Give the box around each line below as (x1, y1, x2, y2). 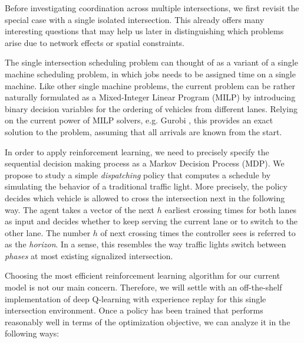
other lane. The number (5, 226, 91, 239)
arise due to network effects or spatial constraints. (5, 36, 185, 48)
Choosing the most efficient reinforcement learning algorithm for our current (5, 269, 280, 282)
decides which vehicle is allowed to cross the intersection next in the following (5, 191, 285, 204)
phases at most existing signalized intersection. (5, 249, 173, 262)
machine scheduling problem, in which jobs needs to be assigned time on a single (5, 67, 296, 80)
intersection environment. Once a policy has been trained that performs (5, 304, 263, 316)
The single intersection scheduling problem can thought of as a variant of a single (5, 56, 298, 68)
